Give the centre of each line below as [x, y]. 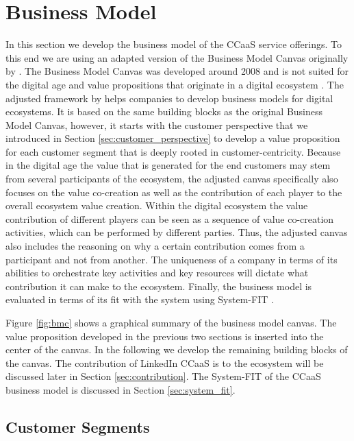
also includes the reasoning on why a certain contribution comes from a [155, 246]
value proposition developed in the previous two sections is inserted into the [165, 336]
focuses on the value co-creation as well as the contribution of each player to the [174, 192]
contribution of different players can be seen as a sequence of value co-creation [170, 218]
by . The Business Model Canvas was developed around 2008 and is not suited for [177, 71]
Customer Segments [78, 426]
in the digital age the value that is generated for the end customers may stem [168, 165]
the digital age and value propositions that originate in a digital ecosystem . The [175, 84]
